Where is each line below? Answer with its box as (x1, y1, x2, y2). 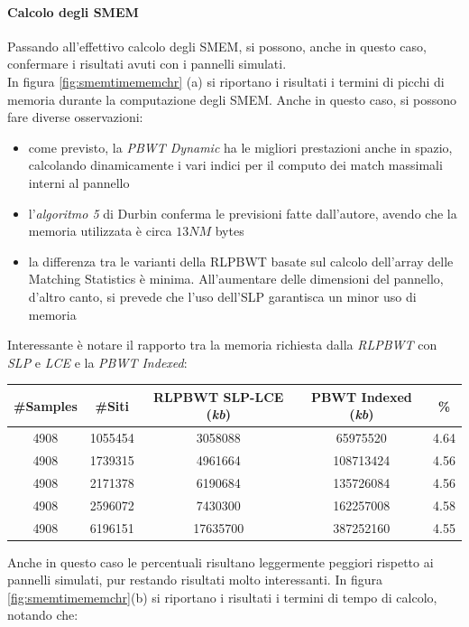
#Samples (14, 396, 78, 415)
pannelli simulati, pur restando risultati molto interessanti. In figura (7, 570, 382, 589)
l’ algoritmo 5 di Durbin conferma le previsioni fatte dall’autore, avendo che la (28, 203, 457, 222)
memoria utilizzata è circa (28, 221, 172, 240)
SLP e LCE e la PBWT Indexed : (7, 352, 188, 371)
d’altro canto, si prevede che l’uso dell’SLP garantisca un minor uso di (28, 286, 417, 305)
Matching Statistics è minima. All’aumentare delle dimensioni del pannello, (28, 269, 444, 288)
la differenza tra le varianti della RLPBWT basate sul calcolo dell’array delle (28, 251, 454, 270)
